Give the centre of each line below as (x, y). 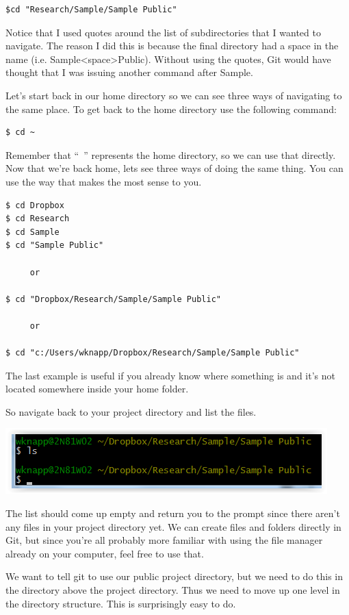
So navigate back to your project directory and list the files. (131, 411)
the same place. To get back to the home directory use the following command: (171, 109)
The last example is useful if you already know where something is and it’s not (170, 375)
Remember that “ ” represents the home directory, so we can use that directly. (171, 154)
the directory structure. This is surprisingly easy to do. (121, 603)
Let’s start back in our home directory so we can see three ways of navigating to (174, 95)
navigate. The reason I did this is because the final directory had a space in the (172, 46)
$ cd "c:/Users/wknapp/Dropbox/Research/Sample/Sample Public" (153, 353)
